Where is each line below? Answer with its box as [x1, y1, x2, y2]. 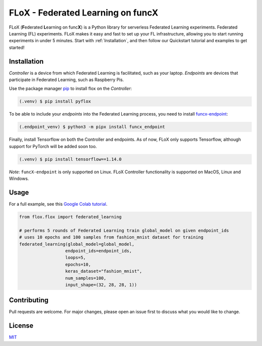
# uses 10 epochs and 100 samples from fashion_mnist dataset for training [19, 234, 204, 240]
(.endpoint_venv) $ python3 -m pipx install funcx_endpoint [19, 124, 165, 130]
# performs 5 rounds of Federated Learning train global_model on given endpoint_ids [19, 228, 229, 233]
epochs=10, [65, 262, 91, 267]
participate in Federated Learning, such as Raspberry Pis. [9, 77, 124, 82]
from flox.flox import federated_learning [19, 214, 122, 219]
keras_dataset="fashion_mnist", [65, 268, 143, 274]
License [9, 322, 33, 330]
